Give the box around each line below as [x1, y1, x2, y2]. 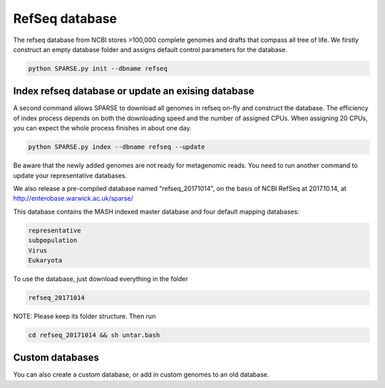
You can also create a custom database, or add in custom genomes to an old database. [13, 370, 269, 379]
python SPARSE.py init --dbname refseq [28, 64, 168, 73]
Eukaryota [28, 256, 63, 264]
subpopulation [28, 236, 78, 245]
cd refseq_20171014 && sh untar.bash [28, 331, 160, 339]
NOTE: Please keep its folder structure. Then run [13, 312, 156, 320]
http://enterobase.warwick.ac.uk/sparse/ [13, 194, 133, 203]
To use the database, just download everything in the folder [13, 274, 188, 283]
